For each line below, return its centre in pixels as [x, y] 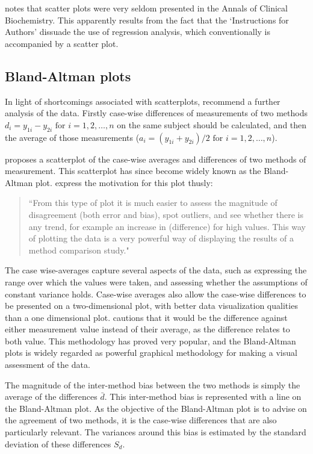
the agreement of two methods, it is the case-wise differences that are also [141, 420]
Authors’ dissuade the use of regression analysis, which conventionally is [138, 32]
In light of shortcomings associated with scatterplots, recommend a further [143, 101]
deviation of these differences [58, 443]
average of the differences [51, 396]
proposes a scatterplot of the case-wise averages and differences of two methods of [156, 159]
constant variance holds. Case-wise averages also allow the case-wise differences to [156, 294]
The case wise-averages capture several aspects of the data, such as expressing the [156, 270]
